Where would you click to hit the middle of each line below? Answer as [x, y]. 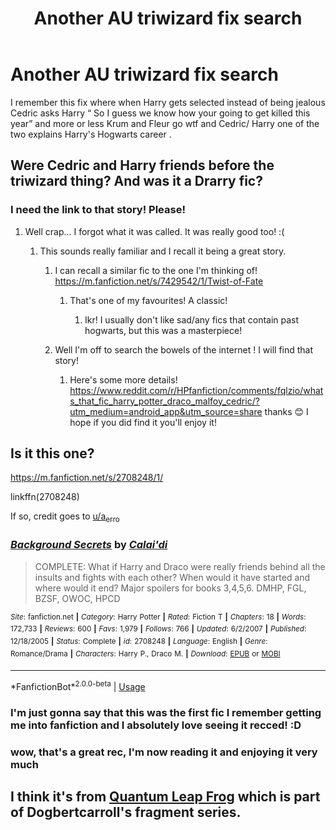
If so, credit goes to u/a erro [65, 517]
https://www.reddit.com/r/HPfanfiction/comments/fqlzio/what [196, 390]
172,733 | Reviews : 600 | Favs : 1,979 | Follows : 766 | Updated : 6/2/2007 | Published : [158, 629]
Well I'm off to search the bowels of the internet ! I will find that [184, 349]
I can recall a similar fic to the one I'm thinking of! [156, 270]
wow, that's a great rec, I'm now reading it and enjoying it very [164, 752]
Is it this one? [52, 453]
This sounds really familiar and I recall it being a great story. [163, 251]
